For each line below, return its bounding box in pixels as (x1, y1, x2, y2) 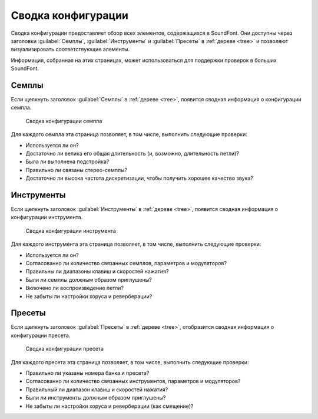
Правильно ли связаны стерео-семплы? (25, 166, 128, 173)
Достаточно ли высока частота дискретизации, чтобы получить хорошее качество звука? (25, 174, 253, 182)
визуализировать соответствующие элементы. (11, 46, 130, 53)
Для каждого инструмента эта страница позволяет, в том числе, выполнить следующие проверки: (11, 240, 261, 248)
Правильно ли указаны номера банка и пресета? (25, 369, 150, 377)
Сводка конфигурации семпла (25, 117, 102, 124)
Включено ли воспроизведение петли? (25, 285, 124, 292)
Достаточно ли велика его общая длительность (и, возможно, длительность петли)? (25, 150, 240, 157)
